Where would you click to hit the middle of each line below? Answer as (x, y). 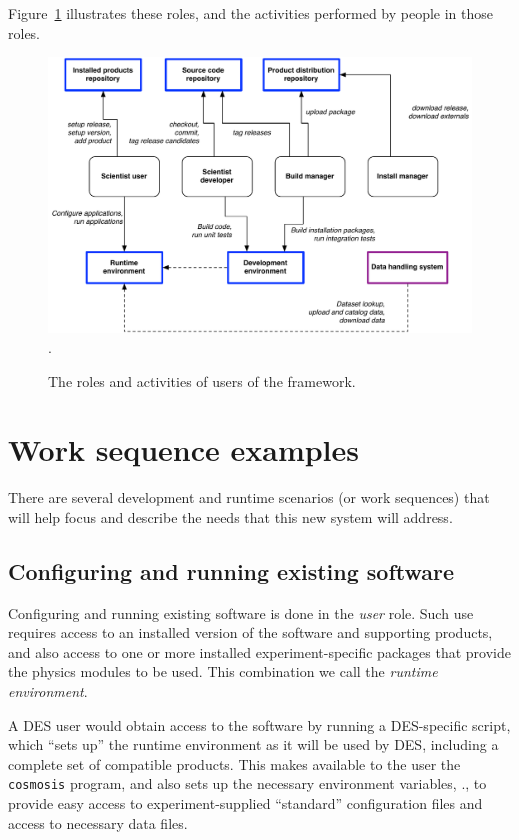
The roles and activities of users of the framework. (202, 380)
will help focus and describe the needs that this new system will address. (230, 516)
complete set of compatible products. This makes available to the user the (234, 763)
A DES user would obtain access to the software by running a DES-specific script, (259, 724)
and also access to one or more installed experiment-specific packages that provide (260, 651)
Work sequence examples (184, 449)
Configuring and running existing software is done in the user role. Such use (241, 612)
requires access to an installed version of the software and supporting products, (250, 632)
